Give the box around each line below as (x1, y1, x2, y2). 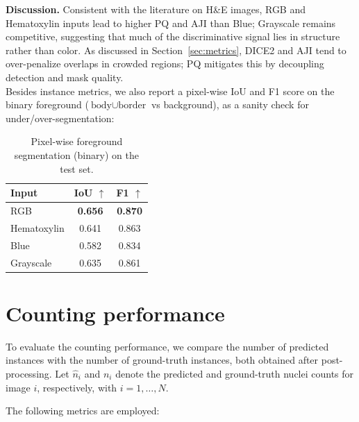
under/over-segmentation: (6, 110, 115, 125)
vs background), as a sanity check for (151, 97, 309, 112)
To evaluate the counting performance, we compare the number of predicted (6, 339, 329, 353)
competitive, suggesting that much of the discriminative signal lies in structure (6, 29, 340, 44)
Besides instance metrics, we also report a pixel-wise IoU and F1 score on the (6, 83, 335, 98)
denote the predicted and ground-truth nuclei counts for (115, 366, 354, 380)
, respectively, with (37, 380, 117, 394)
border (118, 101, 147, 111)
